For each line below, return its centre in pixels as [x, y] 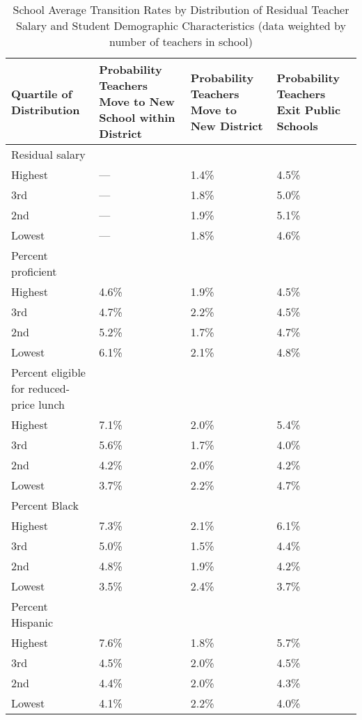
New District [227, 125]
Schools [297, 125]
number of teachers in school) [181, 41]
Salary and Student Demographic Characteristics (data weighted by [181, 25]
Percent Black [45, 505]
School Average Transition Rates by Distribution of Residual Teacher [181, 9]
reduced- [49, 388]
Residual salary [48, 154]
